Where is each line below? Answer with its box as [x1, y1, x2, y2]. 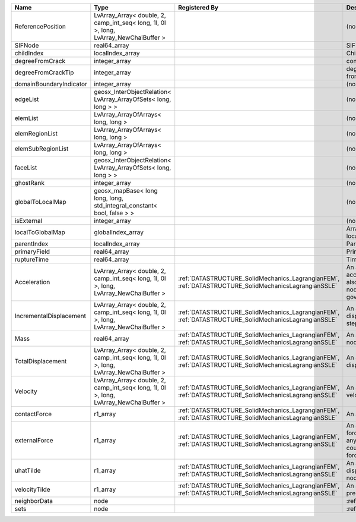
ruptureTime [14, 256, 49, 263]
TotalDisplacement [14, 357, 67, 365]
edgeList [14, 95, 39, 103]
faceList [14, 163, 37, 172]
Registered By [178, 4, 219, 11]
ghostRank [14, 179, 44, 187]
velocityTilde [14, 485, 50, 493]
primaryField [14, 247, 50, 256]
